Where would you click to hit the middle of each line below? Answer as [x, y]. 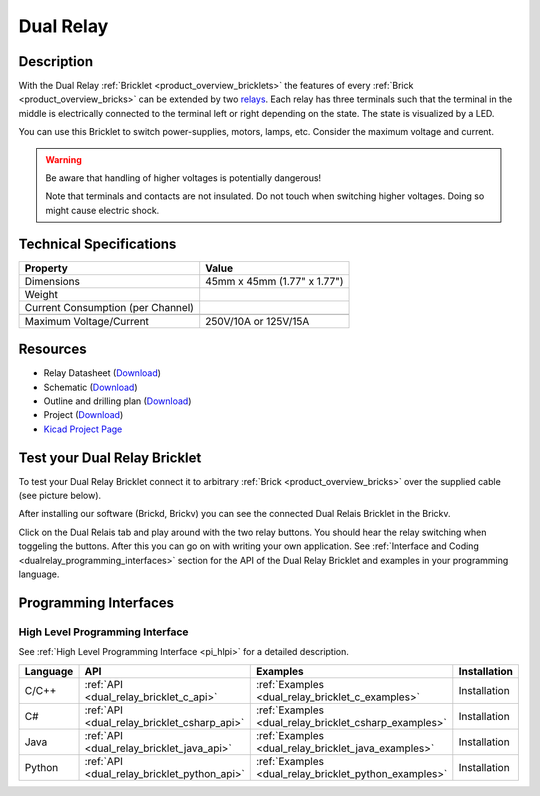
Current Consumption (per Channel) [109, 307]
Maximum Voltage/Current [87, 321]
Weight [41, 294]
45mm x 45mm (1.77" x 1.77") [274, 281]
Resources [52, 349]
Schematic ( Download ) [91, 387]
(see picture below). [60, 496]
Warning [63, 159]
